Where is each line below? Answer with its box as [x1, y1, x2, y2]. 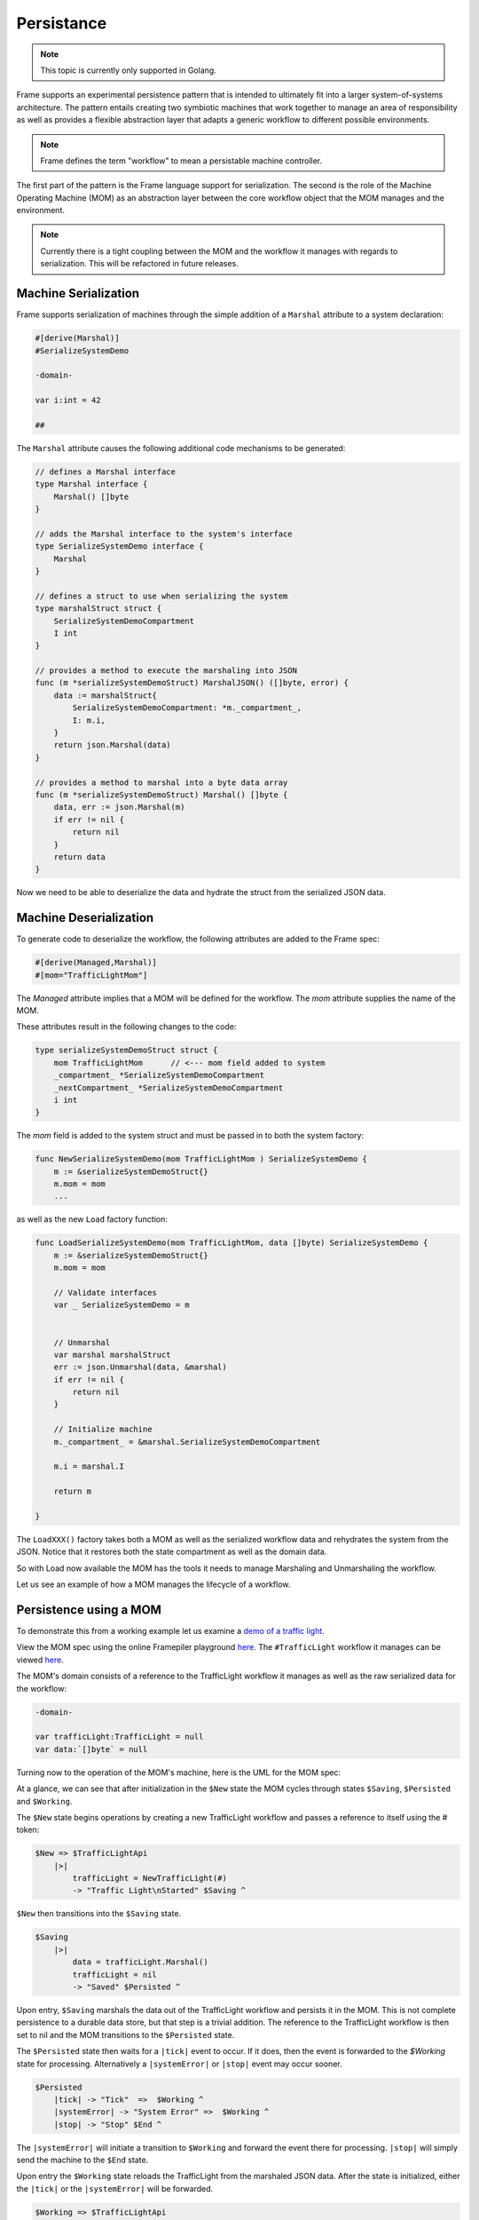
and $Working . [16, 1796, 73, 1806]
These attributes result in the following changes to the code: [16, 1021, 237, 1032]
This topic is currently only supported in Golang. [40, 65, 216, 75]
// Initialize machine [53, 1424, 153, 1434]
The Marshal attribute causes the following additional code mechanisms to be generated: [16, 442, 346, 453]
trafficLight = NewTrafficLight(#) [72, 1874, 228, 1883]
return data [53, 852, 106, 861]
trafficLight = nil [72, 1970, 157, 1979]
